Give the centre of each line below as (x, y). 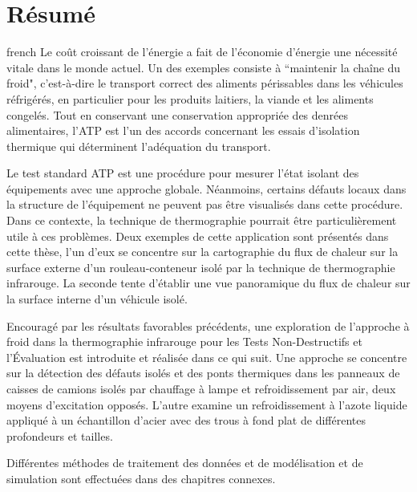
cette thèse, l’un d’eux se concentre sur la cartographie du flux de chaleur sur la (202, 252)
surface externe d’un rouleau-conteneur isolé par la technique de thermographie (201, 267)
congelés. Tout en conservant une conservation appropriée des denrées (177, 114)
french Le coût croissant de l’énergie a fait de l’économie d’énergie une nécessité (202, 52)
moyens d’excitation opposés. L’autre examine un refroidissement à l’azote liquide (207, 404)
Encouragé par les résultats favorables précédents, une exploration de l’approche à (208, 325)
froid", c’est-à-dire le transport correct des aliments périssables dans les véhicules (205, 83)
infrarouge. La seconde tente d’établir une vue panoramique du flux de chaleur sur (208, 283)
